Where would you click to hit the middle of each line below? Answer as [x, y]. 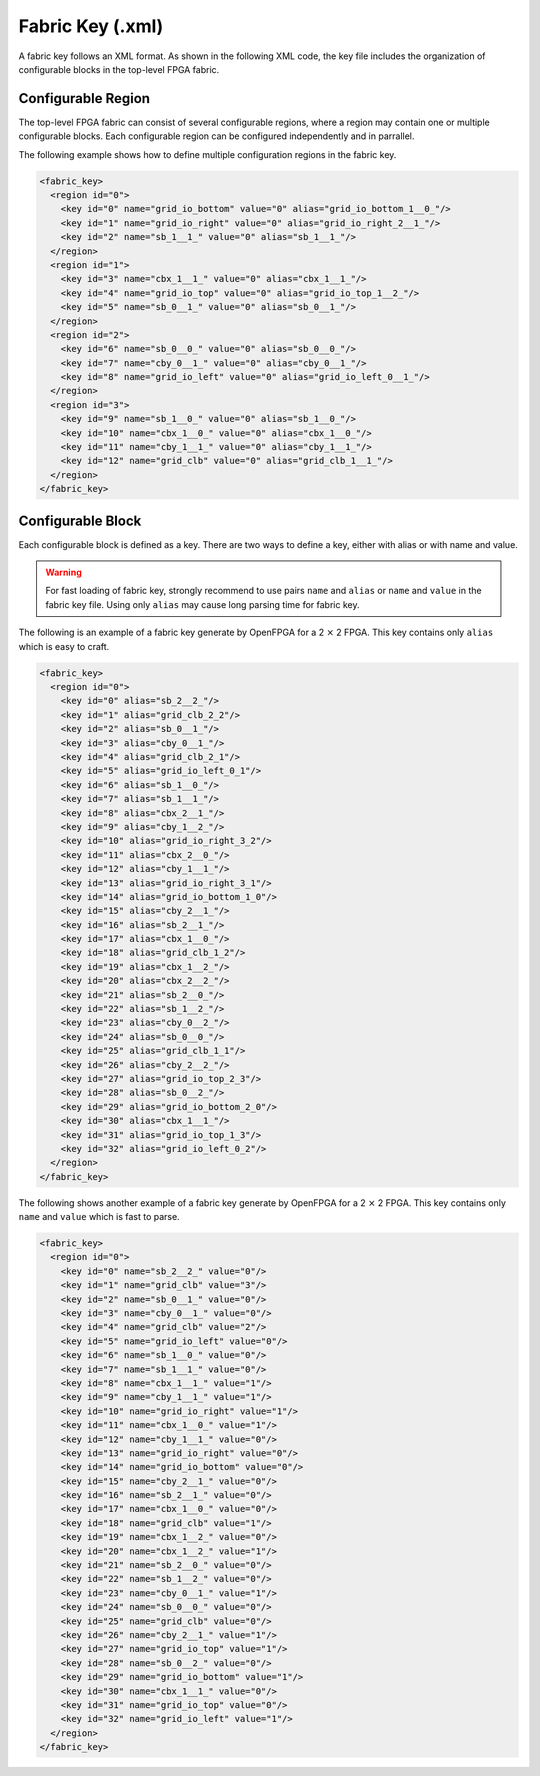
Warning [63, 572]
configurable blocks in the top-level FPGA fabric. [119, 69]
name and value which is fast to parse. [99, 1217]
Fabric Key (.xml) [91, 26]
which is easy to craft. [64, 646]
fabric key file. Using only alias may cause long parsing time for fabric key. [202, 604]
